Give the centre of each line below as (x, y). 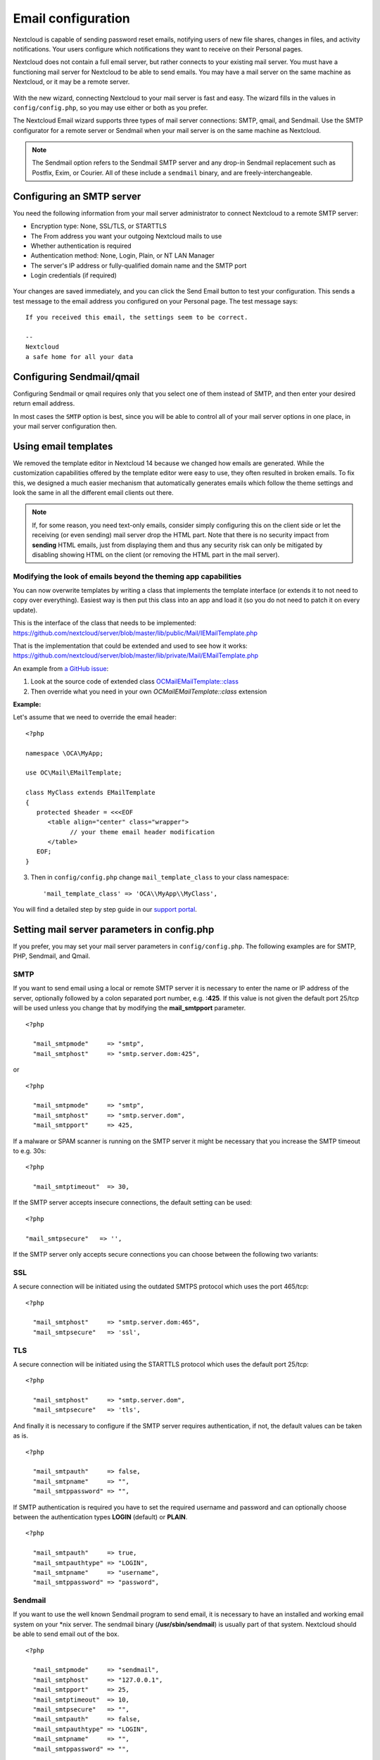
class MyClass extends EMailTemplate (91, 793)
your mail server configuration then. (65, 426)
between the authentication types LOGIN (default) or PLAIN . (100, 1516)
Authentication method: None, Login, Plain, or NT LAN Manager (122, 256)
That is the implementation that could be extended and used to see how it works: (130, 646)
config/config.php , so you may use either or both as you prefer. (110, 107)
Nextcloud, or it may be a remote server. (71, 82)
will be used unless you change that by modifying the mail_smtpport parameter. (129, 1008)
